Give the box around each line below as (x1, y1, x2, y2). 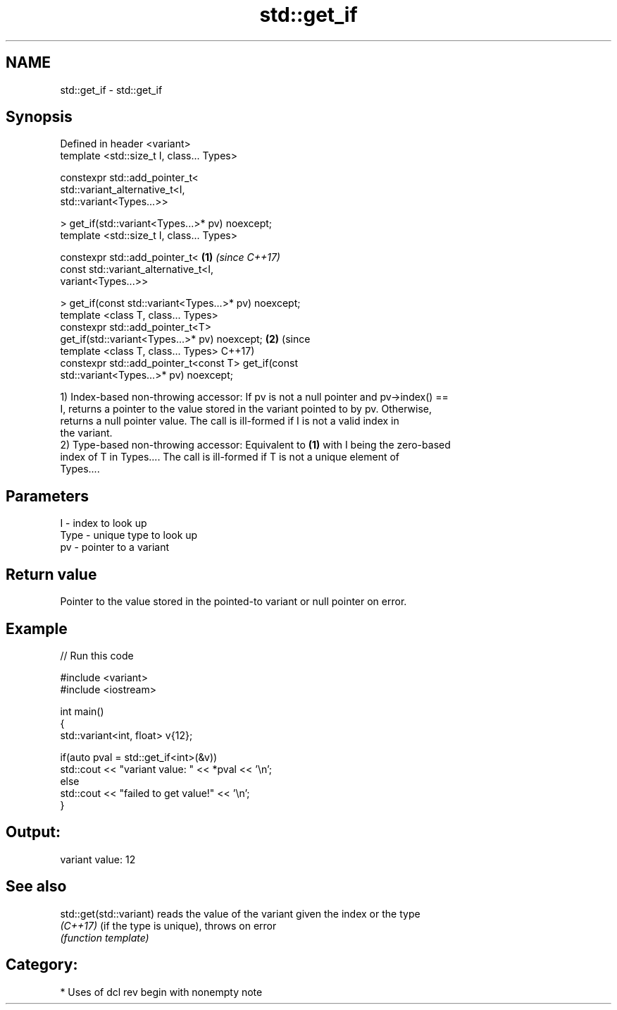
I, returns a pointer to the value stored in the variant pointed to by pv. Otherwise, (60, 403, 432, 415)
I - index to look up (60, 517, 147, 530)
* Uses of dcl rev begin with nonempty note (60, 985, 263, 998)
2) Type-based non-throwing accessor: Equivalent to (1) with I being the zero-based (60, 439, 451, 451)
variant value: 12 (60, 853, 136, 865)
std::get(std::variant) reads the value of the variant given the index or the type (60, 907, 420, 920)
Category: (6, 956, 78, 974)
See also (6, 877, 67, 896)
